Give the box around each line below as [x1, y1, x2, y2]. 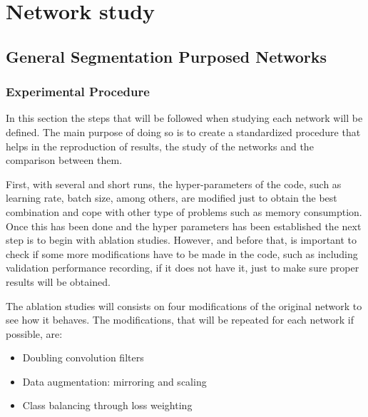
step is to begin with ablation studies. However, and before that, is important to [6, 232, 357, 247]
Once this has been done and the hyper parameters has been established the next [6, 218, 362, 233]
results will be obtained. [6, 274, 111, 289]
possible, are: [6, 326, 63, 341]
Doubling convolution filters [22, 350, 144, 365]
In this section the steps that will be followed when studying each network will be [6, 110, 363, 125]
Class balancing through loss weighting [22, 398, 193, 413]
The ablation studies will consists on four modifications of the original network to [6, 298, 362, 313]
